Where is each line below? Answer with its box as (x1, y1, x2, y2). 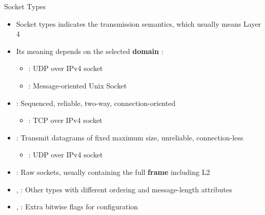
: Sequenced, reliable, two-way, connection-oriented (16, 97, 176, 108)
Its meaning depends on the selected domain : (16, 45, 164, 56)
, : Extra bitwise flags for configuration (16, 201, 138, 212)
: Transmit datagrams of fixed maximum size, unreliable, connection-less (16, 132, 243, 142)
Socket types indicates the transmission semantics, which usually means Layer (16, 18, 261, 29)
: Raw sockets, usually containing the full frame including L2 (16, 166, 210, 177)
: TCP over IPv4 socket (28, 115, 103, 126)
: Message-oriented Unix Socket (28, 80, 127, 91)
